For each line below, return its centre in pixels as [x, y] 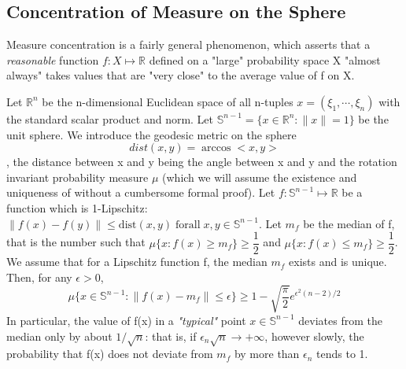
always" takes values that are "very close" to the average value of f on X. [181, 75]
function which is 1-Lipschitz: [77, 207]
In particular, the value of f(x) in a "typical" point [126, 320]
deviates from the [340, 320]
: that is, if [171, 336]
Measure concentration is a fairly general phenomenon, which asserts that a [188, 44]
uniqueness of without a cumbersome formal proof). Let [141, 192]
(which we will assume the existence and [260, 177]
